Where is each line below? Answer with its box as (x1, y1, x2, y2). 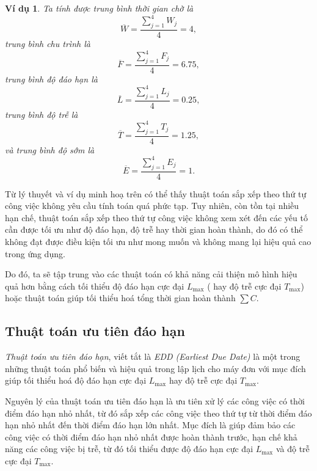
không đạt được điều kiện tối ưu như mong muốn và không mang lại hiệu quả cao (5, 235, 312, 247)
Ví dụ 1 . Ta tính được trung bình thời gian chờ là (5, 2, 194, 14)
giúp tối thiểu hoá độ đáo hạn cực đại (5, 374, 147, 387)
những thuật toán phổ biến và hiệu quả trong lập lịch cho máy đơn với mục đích (5, 362, 306, 374)
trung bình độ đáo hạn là (5, 72, 98, 85)
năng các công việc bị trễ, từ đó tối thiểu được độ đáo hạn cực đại (5, 442, 253, 455)
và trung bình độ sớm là (5, 143, 95, 156)
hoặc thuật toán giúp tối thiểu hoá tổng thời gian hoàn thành (5, 291, 236, 304)
